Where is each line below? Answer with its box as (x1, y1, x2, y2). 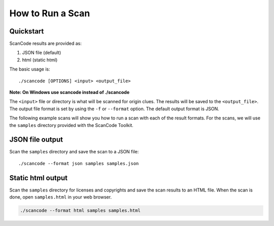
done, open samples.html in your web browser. (9, 194, 112, 200)
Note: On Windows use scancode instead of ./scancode (9, 89, 129, 95)
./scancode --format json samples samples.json (18, 160, 139, 166)
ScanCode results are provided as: (9, 41, 82, 47)
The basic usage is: (9, 66, 50, 72)
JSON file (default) (22, 50, 61, 56)
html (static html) (22, 56, 58, 63)
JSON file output (9, 135, 63, 144)
